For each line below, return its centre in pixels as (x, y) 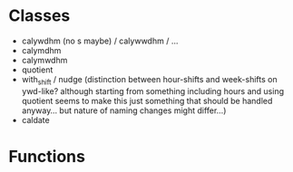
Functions (47, 156)
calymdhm (41, 50)
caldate (36, 119)
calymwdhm (44, 60)
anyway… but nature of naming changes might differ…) (124, 110)
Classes (39, 16)
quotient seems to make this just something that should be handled (147, 100)
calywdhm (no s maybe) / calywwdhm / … (100, 41)
